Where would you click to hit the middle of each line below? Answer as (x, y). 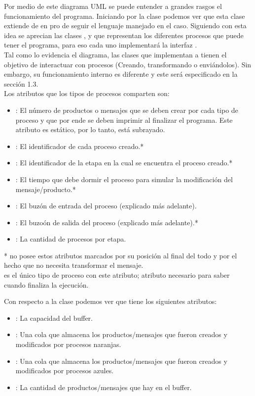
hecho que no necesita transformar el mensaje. (74, 265)
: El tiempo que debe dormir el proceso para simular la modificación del (124, 179)
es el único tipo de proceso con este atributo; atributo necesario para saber (117, 275)
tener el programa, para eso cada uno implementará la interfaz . (101, 45)
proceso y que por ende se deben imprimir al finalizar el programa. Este (124, 120)
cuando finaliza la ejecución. (46, 284)
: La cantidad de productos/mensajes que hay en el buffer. (104, 387)
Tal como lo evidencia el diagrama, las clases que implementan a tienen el (115, 54)
